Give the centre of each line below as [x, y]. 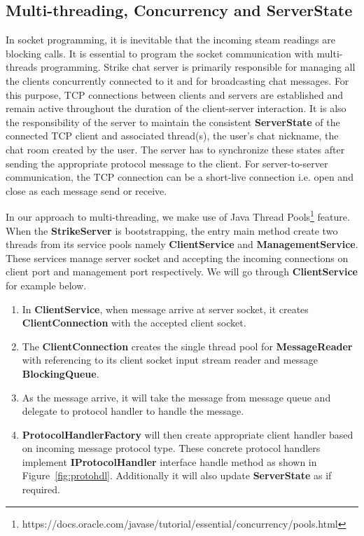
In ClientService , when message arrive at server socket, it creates [165, 309]
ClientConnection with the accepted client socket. [134, 323]
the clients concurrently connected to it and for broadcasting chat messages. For [177, 80]
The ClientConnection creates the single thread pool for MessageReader [187, 346]
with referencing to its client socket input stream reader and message [170, 360]
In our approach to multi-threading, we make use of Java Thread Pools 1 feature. [178, 215]
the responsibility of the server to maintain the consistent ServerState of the [173, 122]
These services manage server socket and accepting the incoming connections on [177, 257]
